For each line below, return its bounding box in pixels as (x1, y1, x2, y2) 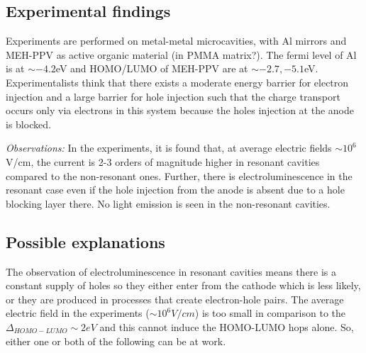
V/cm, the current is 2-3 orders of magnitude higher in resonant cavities (6, 154, 320, 169)
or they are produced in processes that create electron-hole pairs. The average (6, 291, 344, 306)
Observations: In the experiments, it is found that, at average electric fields (6, 140, 332, 155)
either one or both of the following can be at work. (6, 333, 226, 348)
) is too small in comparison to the (194, 306, 345, 320)
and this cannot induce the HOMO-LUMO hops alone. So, (99, 319, 354, 334)
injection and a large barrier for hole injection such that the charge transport (6, 89, 340, 103)
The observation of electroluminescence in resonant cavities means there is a (6, 264, 337, 279)
